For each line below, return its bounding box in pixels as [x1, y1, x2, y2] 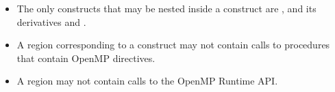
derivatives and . [16, 14, 86, 29]
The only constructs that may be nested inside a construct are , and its [16, 1, 317, 15]
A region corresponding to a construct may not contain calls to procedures [16, 37, 330, 52]
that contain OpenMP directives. [16, 50, 156, 65]
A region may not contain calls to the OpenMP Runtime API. [16, 74, 278, 88]
